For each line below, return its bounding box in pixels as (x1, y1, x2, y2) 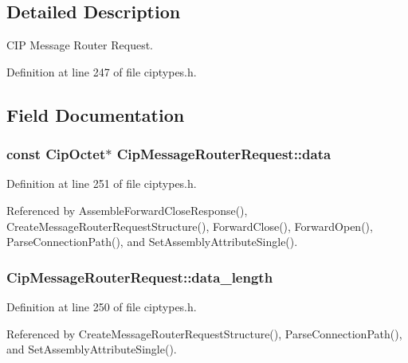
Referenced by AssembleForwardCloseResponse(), (6, 201, 248, 218)
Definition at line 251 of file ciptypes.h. (6, 175, 197, 192)
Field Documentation (6, 102, 185, 127)
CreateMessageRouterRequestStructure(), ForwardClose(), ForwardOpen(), (6, 217, 373, 234)
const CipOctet (6, 144, 106, 164)
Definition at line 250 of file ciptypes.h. (6, 298, 197, 314)
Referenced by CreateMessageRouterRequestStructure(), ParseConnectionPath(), (6, 325, 402, 342)
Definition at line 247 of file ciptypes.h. (6, 63, 197, 80)
